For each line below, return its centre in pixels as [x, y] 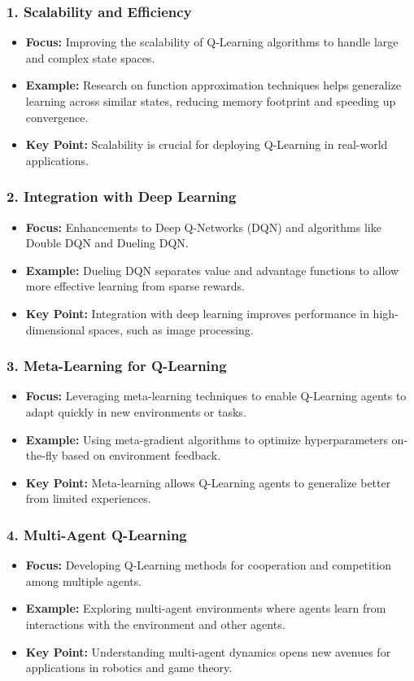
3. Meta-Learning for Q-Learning [117, 366]
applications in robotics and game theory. [129, 668]
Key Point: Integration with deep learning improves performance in [197, 313]
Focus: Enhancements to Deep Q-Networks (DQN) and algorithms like [203, 227]
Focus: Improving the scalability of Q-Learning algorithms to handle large [212, 42]
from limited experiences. [88, 498]
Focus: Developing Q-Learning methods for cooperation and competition [209, 565]
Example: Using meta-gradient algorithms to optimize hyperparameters [207, 439]
